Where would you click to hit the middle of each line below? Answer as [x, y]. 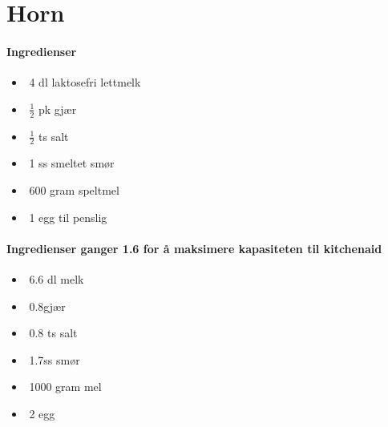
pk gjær [58, 109]
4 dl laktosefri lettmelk [85, 82]
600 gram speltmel [74, 190]
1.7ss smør [55, 359]
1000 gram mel [65, 387]
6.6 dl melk [57, 279]
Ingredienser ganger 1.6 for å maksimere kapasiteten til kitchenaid [194, 248]
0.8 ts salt [53, 333]
